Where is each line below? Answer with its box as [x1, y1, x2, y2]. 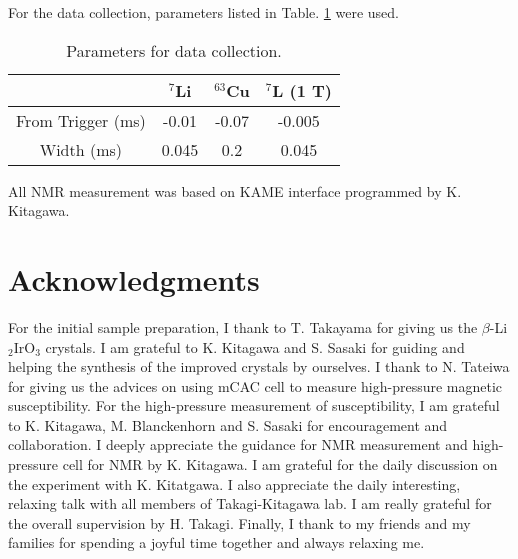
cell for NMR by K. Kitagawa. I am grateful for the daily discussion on [62, 454, 498, 475]
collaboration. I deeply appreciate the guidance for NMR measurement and [8, 434, 468, 455]
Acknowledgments [8, 258, 260, 299]
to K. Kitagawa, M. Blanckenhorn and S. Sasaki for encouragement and [8, 414, 448, 435]
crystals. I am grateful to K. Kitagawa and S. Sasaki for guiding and [45, 336, 465, 357]
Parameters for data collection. [66, 38, 282, 62]
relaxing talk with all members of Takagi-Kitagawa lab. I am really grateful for [8, 493, 492, 514]
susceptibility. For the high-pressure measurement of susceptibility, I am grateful [8, 395, 500, 416]
